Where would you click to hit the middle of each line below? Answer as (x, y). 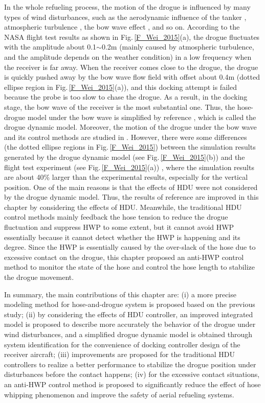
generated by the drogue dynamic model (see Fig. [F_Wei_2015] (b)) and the (125, 157)
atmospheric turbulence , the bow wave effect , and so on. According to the (122, 27)
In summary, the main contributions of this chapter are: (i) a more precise (120, 294)
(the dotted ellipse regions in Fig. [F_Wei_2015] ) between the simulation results (130, 147)
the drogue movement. (39, 277)
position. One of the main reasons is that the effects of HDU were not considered (131, 187)
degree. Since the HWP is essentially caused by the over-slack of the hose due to (130, 247)
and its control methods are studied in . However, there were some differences (126, 137)
